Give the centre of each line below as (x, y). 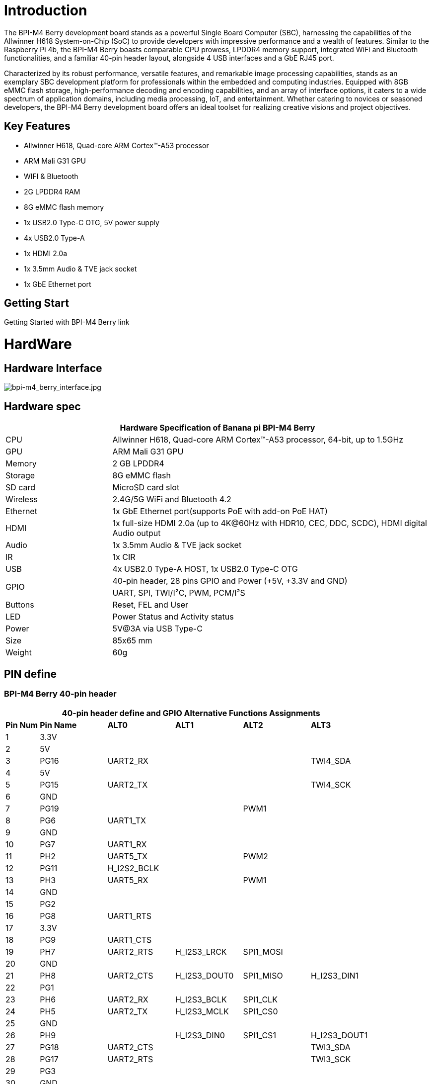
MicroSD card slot (146, 488)
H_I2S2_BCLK (133, 868)
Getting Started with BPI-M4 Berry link (67, 322)
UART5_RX (128, 880)
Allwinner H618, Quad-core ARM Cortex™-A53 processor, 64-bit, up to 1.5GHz (258, 440)
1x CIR (124, 557)
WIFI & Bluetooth (51, 176)
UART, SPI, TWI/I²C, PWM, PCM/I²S (179, 593)
